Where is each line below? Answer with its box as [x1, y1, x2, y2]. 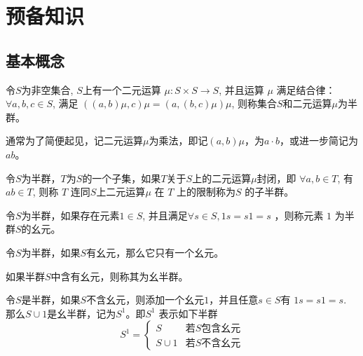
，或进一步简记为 [280, 133, 359, 148]
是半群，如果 [21, 292, 81, 307]
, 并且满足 [142, 207, 188, 222]
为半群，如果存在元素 [21, 207, 120, 222]
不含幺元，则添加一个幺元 [86, 292, 205, 307]
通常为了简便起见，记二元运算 [6, 133, 143, 148]
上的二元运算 [192, 170, 252, 185]
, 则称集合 [231, 96, 277, 111]
